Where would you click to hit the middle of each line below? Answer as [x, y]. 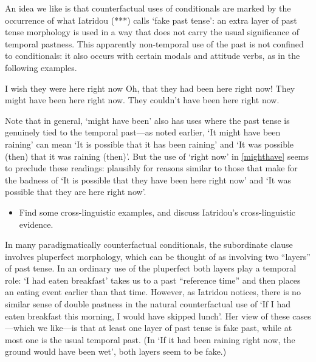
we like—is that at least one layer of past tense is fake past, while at [165, 328]
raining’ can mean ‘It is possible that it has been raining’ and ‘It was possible [149, 144]
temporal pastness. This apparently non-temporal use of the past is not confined [154, 43]
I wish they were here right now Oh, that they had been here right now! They [150, 88]
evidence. [36, 224]
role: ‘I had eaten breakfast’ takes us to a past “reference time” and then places [153, 280]
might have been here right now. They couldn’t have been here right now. [142, 100]
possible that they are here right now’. [76, 192]
